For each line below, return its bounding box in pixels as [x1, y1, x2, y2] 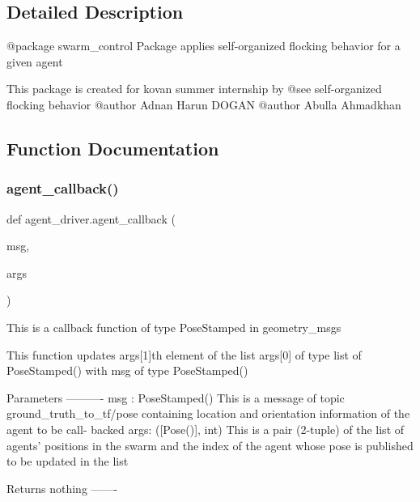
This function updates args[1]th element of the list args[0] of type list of [6, 346, 362, 363]
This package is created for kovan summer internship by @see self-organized [6, 80, 382, 97]
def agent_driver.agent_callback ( [6, 210, 176, 227]
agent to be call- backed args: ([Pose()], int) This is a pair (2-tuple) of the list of [6, 420, 405, 437]
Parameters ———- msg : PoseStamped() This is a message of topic [6, 389, 345, 406]
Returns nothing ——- [6, 479, 118, 496]
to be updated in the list [6, 453, 129, 470]
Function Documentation [6, 135, 219, 160]
